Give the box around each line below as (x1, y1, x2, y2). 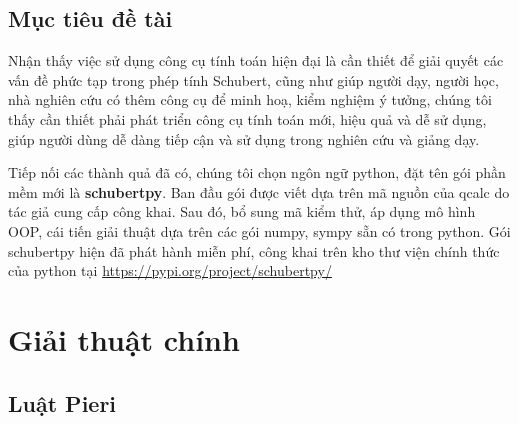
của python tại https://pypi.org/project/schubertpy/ (8, 260, 332, 281)
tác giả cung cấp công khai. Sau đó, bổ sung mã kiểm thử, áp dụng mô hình (8, 201, 476, 222)
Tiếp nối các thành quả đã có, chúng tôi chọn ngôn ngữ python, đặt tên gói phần (8, 162, 506, 183)
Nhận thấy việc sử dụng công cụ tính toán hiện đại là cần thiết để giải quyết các (8, 50, 504, 71)
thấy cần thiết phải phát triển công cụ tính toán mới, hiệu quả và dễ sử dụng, (8, 108, 487, 129)
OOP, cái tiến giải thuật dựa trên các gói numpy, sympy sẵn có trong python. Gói (8, 220, 511, 241)
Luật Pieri (8, 387, 117, 418)
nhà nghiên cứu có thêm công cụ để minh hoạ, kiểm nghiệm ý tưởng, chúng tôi (8, 89, 492, 110)
